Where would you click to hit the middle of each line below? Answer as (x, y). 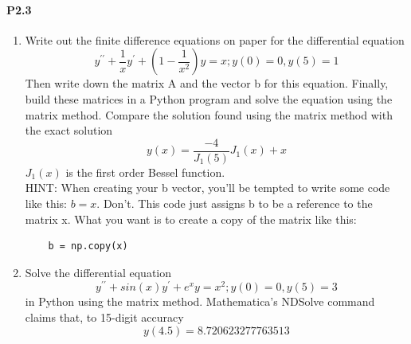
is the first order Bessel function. (145, 172)
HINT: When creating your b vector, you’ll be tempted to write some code (207, 188)
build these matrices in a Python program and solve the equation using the (209, 98)
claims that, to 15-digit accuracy (104, 317)
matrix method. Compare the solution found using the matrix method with (209, 114)
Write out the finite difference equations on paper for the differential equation (215, 39)
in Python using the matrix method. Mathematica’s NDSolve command (200, 301)
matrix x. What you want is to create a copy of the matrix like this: (191, 219)
